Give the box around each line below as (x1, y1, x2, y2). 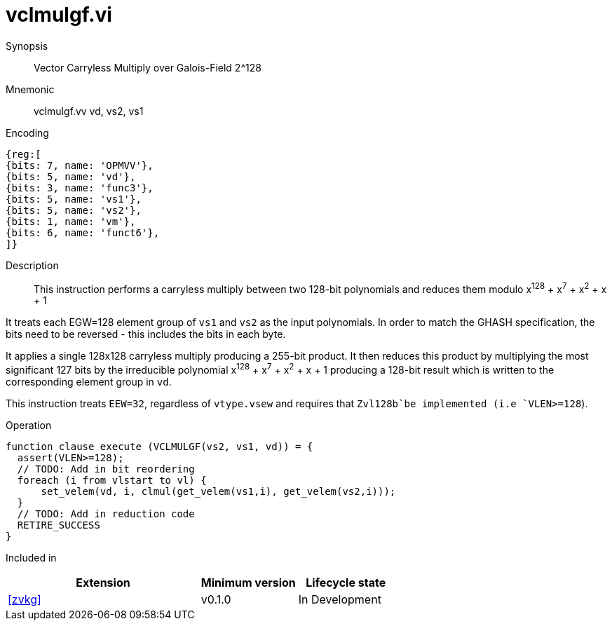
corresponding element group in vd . (6, 376, 172, 388)
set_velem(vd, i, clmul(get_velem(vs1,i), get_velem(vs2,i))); (41, 486, 396, 498)
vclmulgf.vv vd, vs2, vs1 (34, 104, 144, 117)
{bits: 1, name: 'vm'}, (6, 215, 136, 227)
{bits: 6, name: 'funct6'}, (6, 226, 160, 238)
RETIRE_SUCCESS (17, 519, 100, 531)
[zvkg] (8, 592, 41, 607)
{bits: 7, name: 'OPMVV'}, (6, 159, 154, 171)
